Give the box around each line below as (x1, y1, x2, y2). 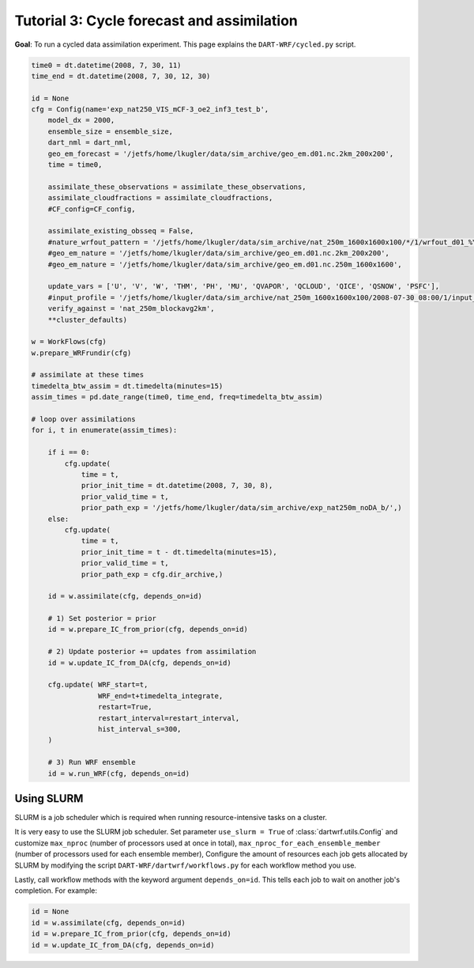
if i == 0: (47, 448, 90, 457)
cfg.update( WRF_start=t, (47, 680, 149, 690)
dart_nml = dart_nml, (47, 138, 132, 147)
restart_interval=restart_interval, (97, 713, 240, 723)
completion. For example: (14, 886, 98, 895)
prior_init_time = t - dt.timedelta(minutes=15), (81, 547, 277, 557)
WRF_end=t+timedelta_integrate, (97, 691, 224, 700)
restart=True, (97, 702, 153, 712)
